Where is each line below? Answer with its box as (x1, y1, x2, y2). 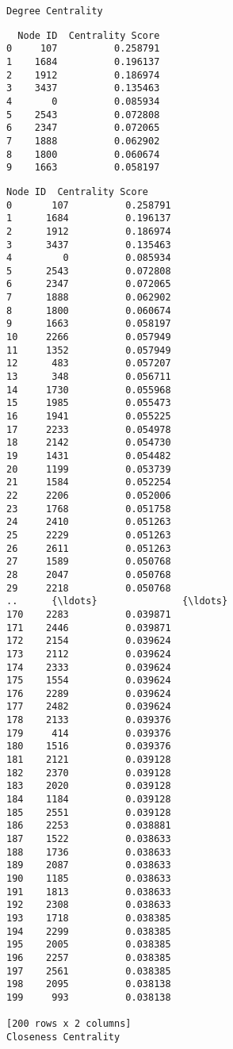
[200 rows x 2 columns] (6, 1018, 132, 1030)
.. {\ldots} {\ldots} (6, 595, 228, 607)
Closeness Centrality (6, 1031, 120, 1043)
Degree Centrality (6, 6, 103, 17)
